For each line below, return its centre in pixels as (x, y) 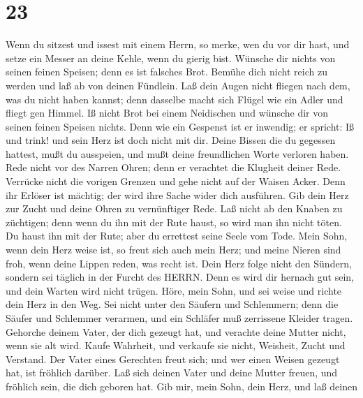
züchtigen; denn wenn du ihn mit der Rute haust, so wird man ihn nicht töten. (174, 222)
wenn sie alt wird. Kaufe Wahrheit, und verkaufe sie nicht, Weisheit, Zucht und (176, 345)
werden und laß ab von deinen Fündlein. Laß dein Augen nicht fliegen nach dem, (178, 85)
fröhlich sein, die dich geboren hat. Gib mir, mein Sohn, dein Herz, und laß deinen (181, 386)
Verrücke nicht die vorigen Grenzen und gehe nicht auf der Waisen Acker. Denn (176, 181)
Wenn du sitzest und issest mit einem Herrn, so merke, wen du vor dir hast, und (178, 44)
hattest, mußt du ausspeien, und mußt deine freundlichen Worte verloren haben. (177, 153)
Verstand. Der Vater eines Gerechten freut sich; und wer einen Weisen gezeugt (173, 359)
